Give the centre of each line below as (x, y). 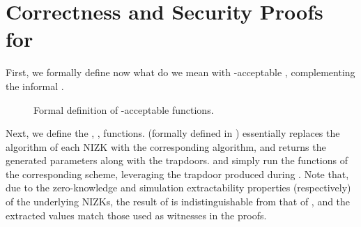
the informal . (35, 86)
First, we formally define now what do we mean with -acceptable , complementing (180, 72)
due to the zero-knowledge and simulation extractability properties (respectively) (178, 188)
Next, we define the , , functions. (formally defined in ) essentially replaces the (173, 133)
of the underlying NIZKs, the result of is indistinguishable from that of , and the (178, 202)
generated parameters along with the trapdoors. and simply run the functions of (177, 160)
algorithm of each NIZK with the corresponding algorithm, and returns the (166, 146)
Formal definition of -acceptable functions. (124, 109)
